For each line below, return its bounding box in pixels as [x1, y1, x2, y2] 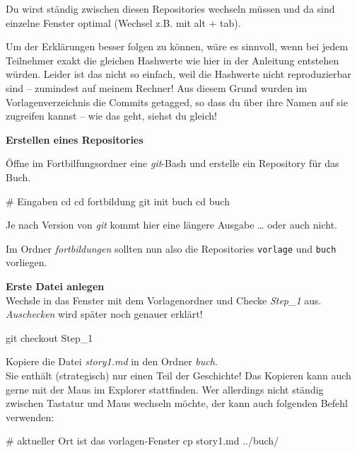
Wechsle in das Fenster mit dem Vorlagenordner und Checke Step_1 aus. [6, 292, 322, 307]
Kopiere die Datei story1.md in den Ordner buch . [6, 354, 218, 369]
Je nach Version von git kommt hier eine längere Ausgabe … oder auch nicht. [6, 217, 337, 232]
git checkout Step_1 [6, 330, 93, 345]
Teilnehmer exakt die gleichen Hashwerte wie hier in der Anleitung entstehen [6, 52, 339, 67]
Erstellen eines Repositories [6, 132, 144, 147]
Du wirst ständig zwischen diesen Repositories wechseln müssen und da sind [6, 1, 335, 16]
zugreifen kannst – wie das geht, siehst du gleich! [6, 108, 217, 123]
